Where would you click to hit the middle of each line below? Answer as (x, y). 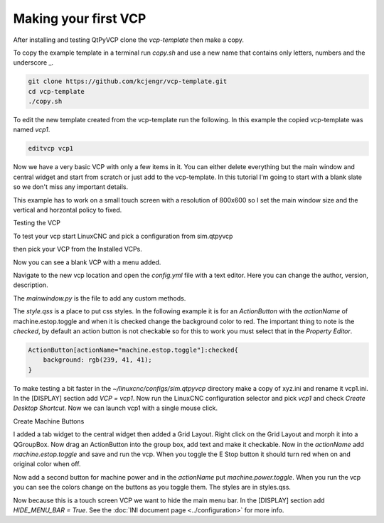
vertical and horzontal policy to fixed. (68, 210)
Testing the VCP (37, 223)
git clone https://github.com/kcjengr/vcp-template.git (128, 81)
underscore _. (33, 63)
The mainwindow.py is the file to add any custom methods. (100, 298)
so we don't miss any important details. (70, 187)
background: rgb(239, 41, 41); (97, 360)
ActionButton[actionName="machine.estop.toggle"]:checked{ (133, 350)
